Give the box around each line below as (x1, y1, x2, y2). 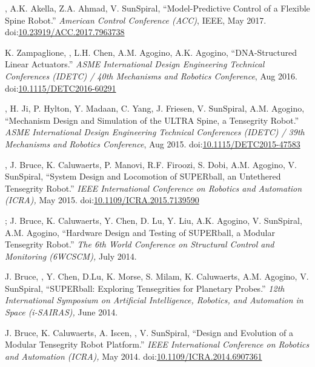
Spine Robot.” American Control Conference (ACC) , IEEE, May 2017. (5, 13, 267, 26)
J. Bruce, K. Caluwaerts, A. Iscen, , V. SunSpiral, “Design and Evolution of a (5, 326, 293, 338)
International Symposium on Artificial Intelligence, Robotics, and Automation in (5, 294, 303, 306)
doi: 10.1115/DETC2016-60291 (5, 81, 116, 94)
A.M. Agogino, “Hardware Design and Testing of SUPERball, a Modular (5, 226, 275, 238)
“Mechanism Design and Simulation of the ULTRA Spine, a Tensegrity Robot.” (5, 113, 299, 126)
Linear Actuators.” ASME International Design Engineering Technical (5, 58, 265, 70)
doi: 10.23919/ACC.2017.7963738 (5, 25, 125, 38)
